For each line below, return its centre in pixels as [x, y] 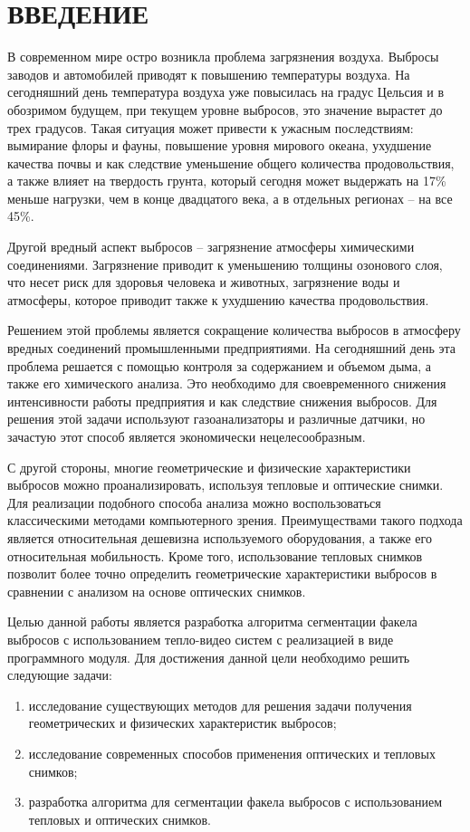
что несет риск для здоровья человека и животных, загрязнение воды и [204, 282]
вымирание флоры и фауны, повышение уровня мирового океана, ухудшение [220, 145]
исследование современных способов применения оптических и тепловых [232, 753]
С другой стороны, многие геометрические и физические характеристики [209, 467]
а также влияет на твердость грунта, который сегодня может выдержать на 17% [227, 181]
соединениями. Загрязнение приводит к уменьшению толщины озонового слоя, [225, 264]
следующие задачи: [60, 675]
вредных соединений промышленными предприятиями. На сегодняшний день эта [232, 348]
